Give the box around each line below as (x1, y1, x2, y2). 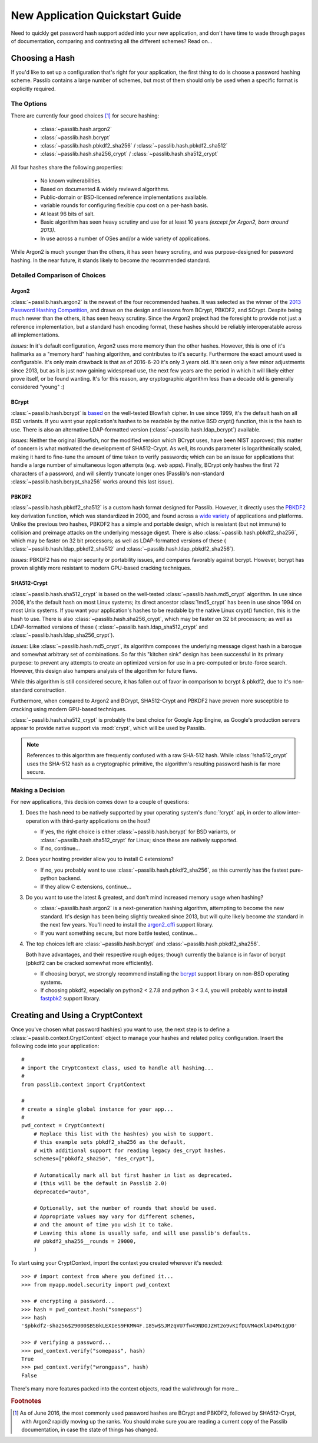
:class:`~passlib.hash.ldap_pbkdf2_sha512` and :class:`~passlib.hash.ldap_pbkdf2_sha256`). (11, 545, 235, 552)
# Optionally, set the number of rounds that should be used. (33, 1205, 217, 1212)
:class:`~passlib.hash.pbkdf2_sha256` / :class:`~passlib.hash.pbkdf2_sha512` (40, 142, 228, 149)
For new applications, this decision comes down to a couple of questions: (11, 799, 190, 806)
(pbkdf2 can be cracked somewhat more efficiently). (25, 959, 154, 966)
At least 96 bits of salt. (40, 210, 95, 217)
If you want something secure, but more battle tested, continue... (40, 930, 198, 937)
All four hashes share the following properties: (11, 163, 123, 171)
